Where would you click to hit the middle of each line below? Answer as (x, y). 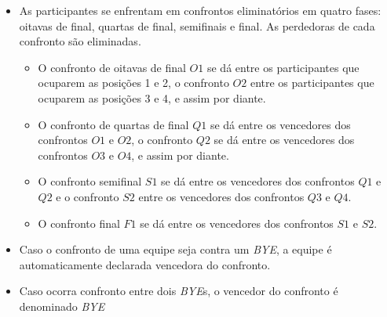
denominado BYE (62, 306)
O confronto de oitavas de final (112, 67)
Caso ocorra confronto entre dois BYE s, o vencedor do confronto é (179, 291)
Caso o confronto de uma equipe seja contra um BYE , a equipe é (175, 249)
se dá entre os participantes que (283, 67)
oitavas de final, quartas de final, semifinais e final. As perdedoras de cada (197, 25)
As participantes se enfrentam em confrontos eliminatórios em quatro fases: (200, 10)
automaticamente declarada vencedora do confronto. (145, 264)
